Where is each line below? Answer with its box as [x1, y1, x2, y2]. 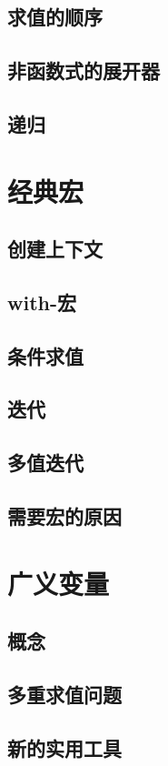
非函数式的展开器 [7, 56, 160, 85]
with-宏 [7, 287, 76, 316]
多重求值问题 [7, 680, 122, 708]
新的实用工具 [7, 733, 122, 761]
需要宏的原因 [7, 502, 122, 530]
